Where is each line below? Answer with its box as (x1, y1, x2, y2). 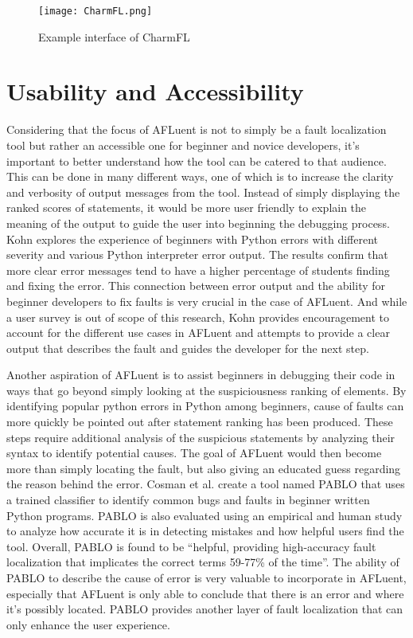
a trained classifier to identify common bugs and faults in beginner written (6, 491, 370, 508)
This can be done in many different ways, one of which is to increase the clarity (6, 168, 394, 185)
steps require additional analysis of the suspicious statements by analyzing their (6, 429, 395, 445)
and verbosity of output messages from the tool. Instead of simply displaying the (6, 183, 400, 200)
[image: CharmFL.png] (38, 6, 153, 17)
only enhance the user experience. (6, 616, 170, 632)
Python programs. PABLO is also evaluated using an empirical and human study (6, 507, 403, 523)
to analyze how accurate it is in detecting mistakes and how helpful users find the (6, 523, 404, 539)
